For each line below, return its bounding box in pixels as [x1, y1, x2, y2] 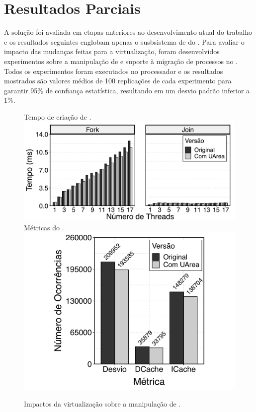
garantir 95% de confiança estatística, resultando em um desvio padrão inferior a [4, 85, 250, 95]
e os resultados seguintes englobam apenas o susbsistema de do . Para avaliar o [4, 36, 245, 47]
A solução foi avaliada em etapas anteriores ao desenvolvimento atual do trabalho [4, 27, 252, 37]
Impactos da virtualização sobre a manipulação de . [24, 398, 181, 409]
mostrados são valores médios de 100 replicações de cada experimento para [4, 75, 232, 86]
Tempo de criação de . [24, 111, 91, 122]
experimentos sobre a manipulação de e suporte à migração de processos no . [4, 56, 238, 66]
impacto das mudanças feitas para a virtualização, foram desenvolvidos [4, 46, 220, 57]
